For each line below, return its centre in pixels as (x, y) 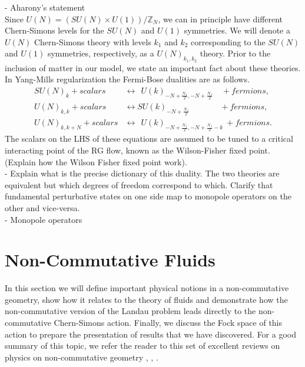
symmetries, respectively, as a (101, 53)
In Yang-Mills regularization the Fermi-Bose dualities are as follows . (127, 79)
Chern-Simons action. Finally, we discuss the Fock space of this (168, 323)
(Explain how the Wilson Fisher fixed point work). (96, 161)
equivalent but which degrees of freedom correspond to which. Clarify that (139, 184)
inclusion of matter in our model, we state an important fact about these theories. (153, 67)
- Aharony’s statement (45, 7)
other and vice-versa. (42, 207)
